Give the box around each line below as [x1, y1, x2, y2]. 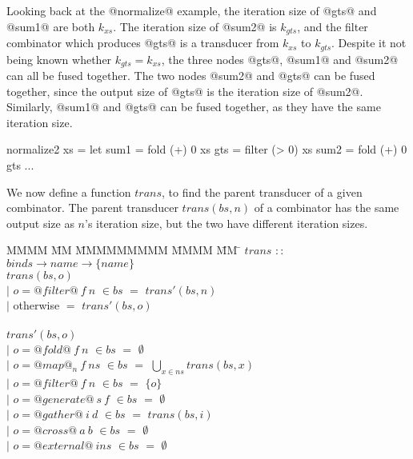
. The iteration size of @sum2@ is [113, 18, 277, 34]
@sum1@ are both [6, 18, 95, 34]
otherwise [13, 297, 60, 313]
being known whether [6, 50, 112, 67]
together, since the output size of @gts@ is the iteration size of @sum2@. [6, 82, 363, 99]
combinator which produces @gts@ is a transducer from [6, 34, 279, 51]
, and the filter [297, 18, 368, 34]
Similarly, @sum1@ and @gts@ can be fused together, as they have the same [6, 98, 381, 115]
